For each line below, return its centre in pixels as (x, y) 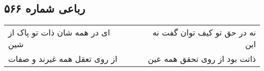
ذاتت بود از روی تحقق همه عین (202, 59)
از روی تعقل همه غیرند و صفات (63, 59)
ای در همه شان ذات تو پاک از (59, 32)
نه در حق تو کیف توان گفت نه (204, 32)
